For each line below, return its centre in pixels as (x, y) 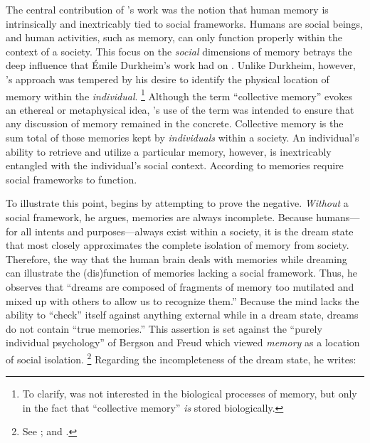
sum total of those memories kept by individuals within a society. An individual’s (183, 137)
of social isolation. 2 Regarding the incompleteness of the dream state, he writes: (181, 358)
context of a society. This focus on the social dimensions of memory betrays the (179, 51)
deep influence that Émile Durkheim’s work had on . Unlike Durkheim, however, (181, 65)
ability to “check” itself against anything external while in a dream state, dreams (182, 315)
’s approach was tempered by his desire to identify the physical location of (168, 79)
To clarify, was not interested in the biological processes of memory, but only (190, 394)
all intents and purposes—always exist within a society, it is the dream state (187, 231)
